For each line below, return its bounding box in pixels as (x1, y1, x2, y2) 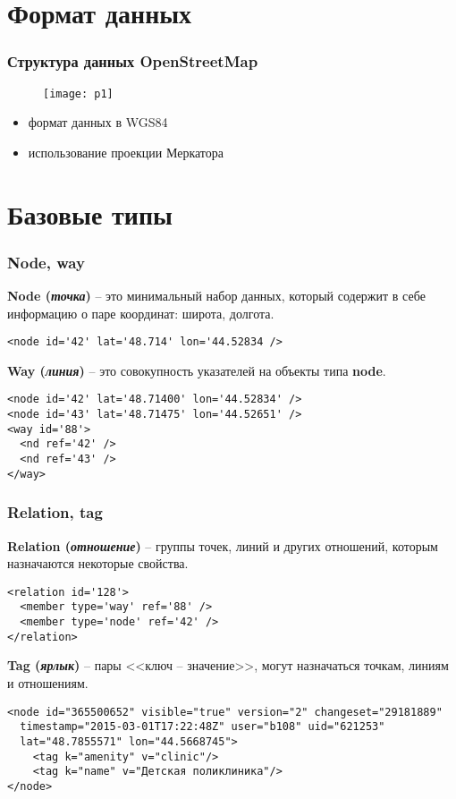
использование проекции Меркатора (28, 142, 224, 161)
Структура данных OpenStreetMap (7, 50, 258, 72)
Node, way (7, 251, 85, 273)
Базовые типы (7, 195, 173, 232)
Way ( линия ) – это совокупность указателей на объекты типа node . (7, 361, 386, 379)
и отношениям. (7, 674, 89, 693)
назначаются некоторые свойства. (7, 554, 189, 573)
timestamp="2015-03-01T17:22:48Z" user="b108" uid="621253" (20, 720, 385, 734)
